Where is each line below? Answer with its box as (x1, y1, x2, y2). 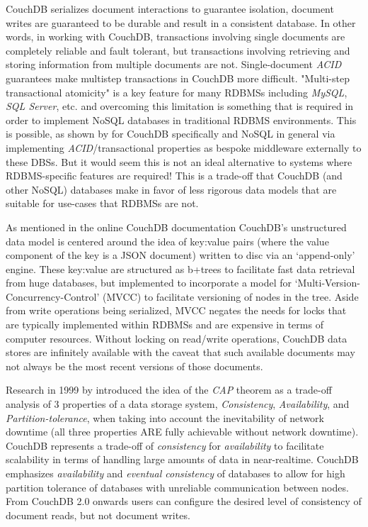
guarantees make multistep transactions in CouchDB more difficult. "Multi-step (6, 70, 350, 85)
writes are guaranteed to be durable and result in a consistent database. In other (6, 15, 356, 30)
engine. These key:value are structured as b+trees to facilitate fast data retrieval (6, 261, 355, 276)
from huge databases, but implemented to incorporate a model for (6, 275, 292, 290)
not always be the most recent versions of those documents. (6, 358, 263, 373)
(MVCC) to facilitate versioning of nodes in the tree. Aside (103, 289, 359, 304)
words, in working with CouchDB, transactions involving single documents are (6, 29, 345, 44)
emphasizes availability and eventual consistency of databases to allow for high (6, 466, 345, 480)
